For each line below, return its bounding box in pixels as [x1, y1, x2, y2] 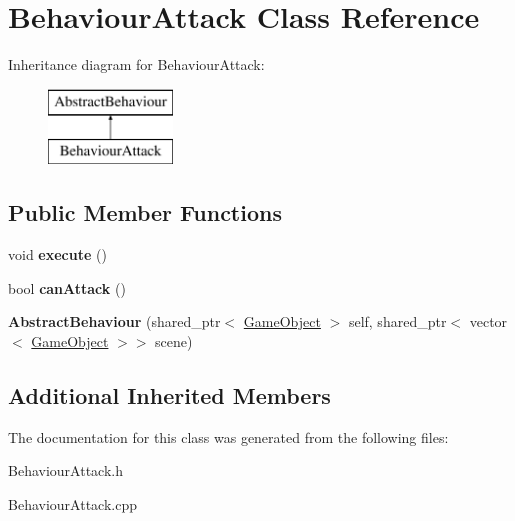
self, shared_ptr [348, 311, 447, 332]
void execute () [8, 244, 107, 265]
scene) [155, 330, 193, 351]
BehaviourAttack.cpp [8, 493, 137, 514]
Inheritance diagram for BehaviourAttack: [8, 54, 265, 75]
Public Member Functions [8, 197, 282, 228]
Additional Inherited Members [8, 379, 331, 410]
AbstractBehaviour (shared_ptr [8, 311, 221, 332]
